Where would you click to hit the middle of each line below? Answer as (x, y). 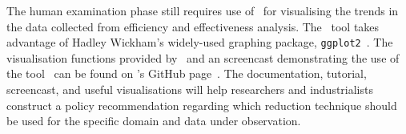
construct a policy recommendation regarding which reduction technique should (202, 105)
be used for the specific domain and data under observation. (154, 121)
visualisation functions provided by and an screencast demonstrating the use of (203, 57)
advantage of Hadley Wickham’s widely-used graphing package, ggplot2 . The (200, 42)
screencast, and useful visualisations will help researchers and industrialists (190, 89)
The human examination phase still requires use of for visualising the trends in (203, 10)
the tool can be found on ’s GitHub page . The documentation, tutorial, (187, 73)
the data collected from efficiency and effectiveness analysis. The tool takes (193, 26)
